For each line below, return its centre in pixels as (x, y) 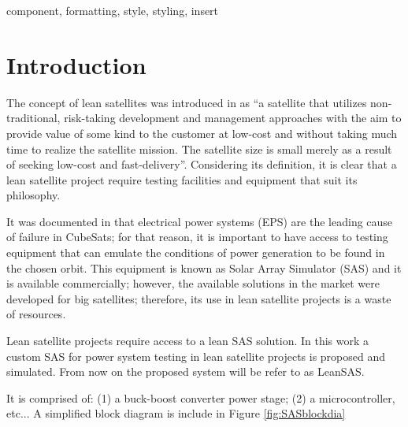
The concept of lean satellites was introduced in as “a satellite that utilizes (187, 102)
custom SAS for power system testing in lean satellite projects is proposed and (196, 356)
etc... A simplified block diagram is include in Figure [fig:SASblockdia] (176, 413)
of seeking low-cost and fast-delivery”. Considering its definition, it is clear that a (202, 164)
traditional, (33, 118)
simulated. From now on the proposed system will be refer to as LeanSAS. (185, 371)
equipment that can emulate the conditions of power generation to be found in (196, 252)
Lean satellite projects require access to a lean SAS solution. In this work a (188, 341)
